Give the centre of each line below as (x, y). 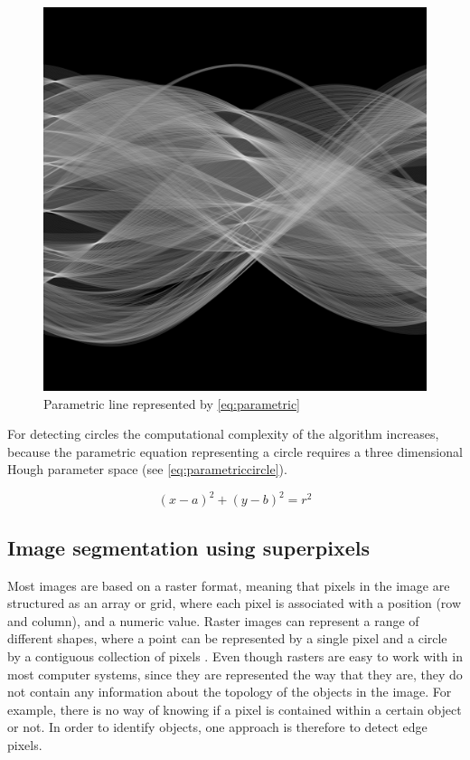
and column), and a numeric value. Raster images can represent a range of (213, 620)
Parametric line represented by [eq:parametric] (172, 403)
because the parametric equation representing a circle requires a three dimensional (235, 451)
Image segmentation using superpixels (188, 547)
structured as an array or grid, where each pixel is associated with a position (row (235, 603)
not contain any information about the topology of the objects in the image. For (230, 692)
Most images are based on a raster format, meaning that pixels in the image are (229, 585)
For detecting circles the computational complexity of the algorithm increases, (223, 434)
